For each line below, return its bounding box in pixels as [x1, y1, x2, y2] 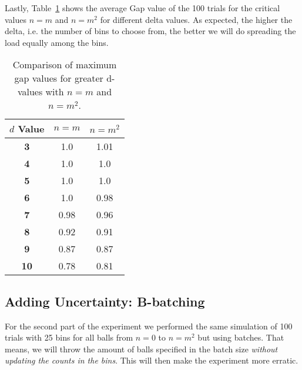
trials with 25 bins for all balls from [5, 331, 133, 344]
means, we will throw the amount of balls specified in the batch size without [5, 342, 278, 355]
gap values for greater [14, 71, 103, 85]
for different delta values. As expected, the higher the [100, 13, 293, 25]
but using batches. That [197, 331, 284, 344]
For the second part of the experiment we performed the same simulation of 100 [5, 319, 293, 332]
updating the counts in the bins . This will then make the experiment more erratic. [5, 354, 298, 366]
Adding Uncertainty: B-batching [5, 292, 205, 310]
